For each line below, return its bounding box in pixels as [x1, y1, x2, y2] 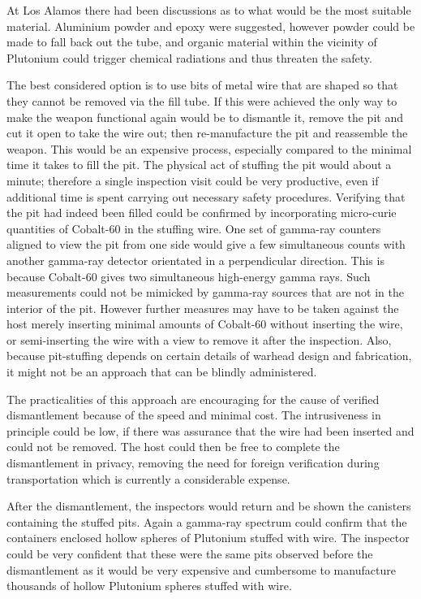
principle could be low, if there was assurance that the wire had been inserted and [6, 422, 415, 439]
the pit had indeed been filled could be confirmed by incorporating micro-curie [6, 204, 397, 221]
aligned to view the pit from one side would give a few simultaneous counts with [6, 236, 406, 253]
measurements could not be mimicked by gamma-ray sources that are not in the [6, 284, 405, 301]
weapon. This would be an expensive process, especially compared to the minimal [6, 140, 412, 157]
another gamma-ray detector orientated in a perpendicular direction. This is [6, 251, 384, 268]
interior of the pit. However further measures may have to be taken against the [6, 299, 399, 316]
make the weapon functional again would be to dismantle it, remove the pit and [6, 108, 403, 125]
